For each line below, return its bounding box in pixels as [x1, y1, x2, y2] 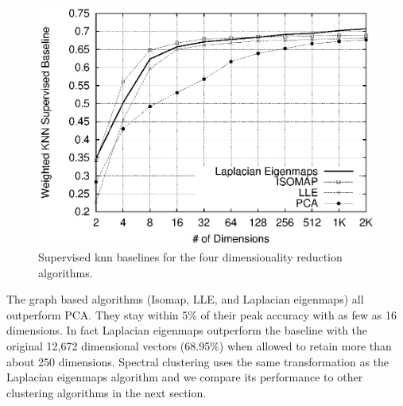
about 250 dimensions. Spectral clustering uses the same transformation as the [6, 353, 389, 369]
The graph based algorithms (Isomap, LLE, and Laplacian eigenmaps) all [6, 291, 364, 307]
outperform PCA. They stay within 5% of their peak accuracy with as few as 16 [6, 306, 397, 323]
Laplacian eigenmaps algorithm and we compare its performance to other [6, 369, 363, 385]
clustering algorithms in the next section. [6, 384, 207, 400]
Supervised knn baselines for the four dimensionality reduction [38, 248, 343, 265]
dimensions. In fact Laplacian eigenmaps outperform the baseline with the [6, 322, 368, 338]
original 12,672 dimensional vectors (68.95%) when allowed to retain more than [6, 337, 392, 354]
